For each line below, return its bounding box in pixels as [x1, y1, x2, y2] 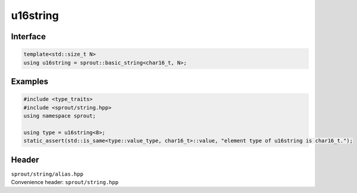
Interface [11, 31, 46, 42]
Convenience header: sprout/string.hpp [11, 178, 119, 185]
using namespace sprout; [23, 112, 96, 119]
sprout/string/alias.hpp [11, 170, 83, 178]
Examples [11, 76, 49, 86]
